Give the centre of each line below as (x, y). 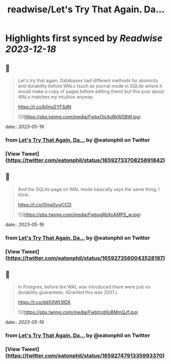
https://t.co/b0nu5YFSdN (45, 107)
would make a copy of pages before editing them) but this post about (91, 91)
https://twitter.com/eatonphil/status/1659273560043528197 (85, 258)
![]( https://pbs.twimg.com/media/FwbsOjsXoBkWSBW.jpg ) (80, 117)
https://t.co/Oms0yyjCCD (45, 204)
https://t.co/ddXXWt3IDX (44, 302)
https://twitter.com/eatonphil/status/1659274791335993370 (85, 356)
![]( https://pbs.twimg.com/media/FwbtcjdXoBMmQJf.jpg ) (78, 312)
